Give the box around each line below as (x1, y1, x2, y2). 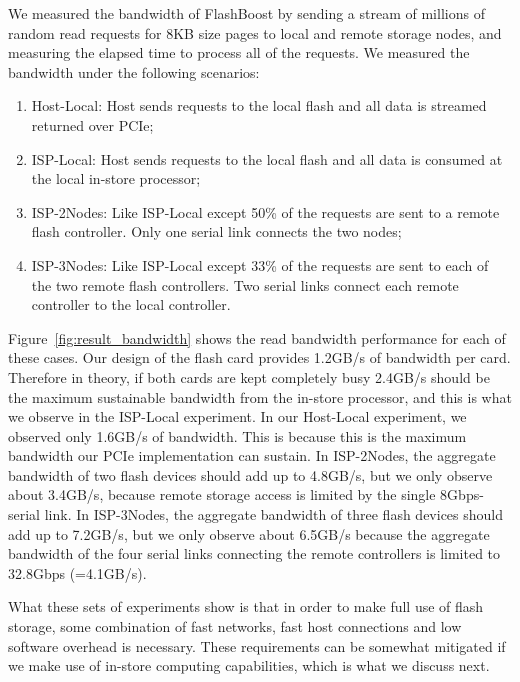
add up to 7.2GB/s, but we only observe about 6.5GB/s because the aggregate (8, 523, 490, 544)
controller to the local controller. (31, 294, 231, 315)
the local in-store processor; (31, 168, 201, 189)
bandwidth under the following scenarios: (8, 61, 260, 82)
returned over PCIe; (31, 114, 154, 135)
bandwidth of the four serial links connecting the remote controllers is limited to (8, 543, 501, 564)
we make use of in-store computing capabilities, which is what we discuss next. (8, 655, 490, 676)
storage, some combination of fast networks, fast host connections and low (8, 616, 462, 637)
